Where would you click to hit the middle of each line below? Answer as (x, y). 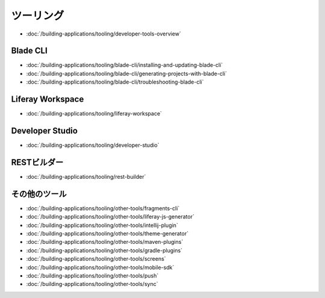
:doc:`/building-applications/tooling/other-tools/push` (92, 275)
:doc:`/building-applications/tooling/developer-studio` (93, 145)
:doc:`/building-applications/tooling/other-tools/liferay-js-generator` (110, 217)
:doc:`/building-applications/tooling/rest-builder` (86, 176)
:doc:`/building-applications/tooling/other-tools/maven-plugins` (105, 242)
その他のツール (39, 194)
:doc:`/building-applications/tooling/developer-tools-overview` (104, 34)
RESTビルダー (37, 162)
